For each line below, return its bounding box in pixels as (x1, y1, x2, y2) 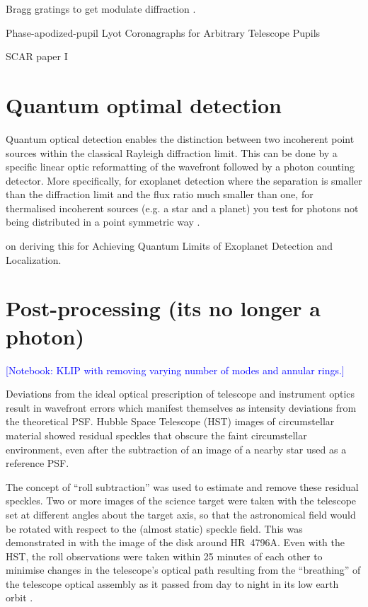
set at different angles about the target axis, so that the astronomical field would (6, 507, 356, 521)
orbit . (6, 590, 33, 605)
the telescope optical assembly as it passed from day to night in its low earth (6, 576, 339, 591)
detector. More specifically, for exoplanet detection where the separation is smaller (6, 173, 362, 187)
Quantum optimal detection (6, 90, 282, 119)
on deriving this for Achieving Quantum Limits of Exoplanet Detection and (6, 238, 333, 253)
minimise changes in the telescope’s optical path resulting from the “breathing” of (6, 562, 361, 577)
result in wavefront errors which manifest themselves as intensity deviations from (6, 400, 357, 415)
